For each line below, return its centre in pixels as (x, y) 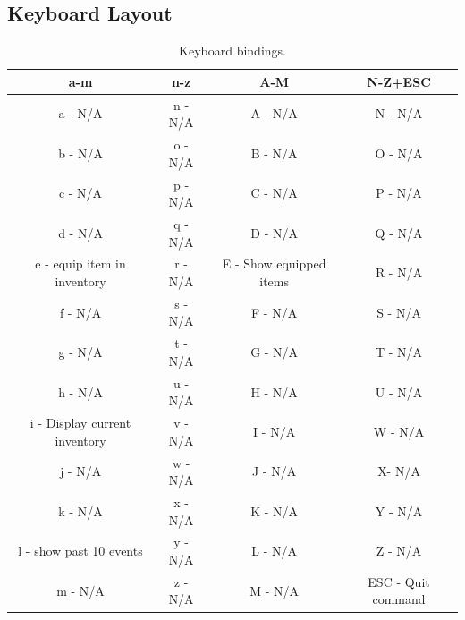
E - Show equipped (274, 263)
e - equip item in (80, 263)
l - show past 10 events (80, 551)
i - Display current (80, 423)
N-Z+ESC (399, 81)
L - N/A (274, 551)
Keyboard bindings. (232, 51)
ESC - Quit (399, 581)
